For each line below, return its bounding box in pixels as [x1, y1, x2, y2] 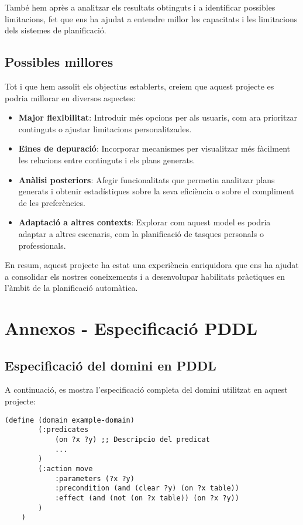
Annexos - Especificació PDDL [5, 316, 258, 340]
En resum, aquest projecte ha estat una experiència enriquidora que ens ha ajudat [5, 259, 299, 271]
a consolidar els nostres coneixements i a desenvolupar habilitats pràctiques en [5, 270, 285, 282]
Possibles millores [5, 53, 113, 71]
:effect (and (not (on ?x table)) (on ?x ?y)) [54, 493, 239, 502]
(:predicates [38, 426, 89, 434]
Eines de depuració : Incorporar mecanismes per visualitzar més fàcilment [18, 142, 290, 155]
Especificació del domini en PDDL [5, 356, 216, 374]
